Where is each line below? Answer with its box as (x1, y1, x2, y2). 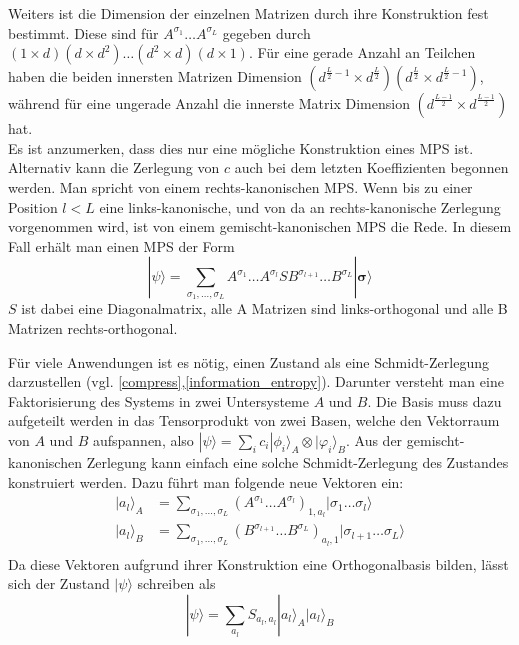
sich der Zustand (8, 573, 110, 594)
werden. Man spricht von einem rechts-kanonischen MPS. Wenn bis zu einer (8, 176, 473, 197)
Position (8, 196, 58, 217)
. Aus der (345, 429, 403, 450)
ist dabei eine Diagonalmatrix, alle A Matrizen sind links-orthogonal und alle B (21, 298, 508, 319)
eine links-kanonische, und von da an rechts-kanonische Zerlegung (99, 196, 501, 217)
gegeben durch (222, 22, 311, 43)
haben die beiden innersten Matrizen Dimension (8, 66, 302, 87)
